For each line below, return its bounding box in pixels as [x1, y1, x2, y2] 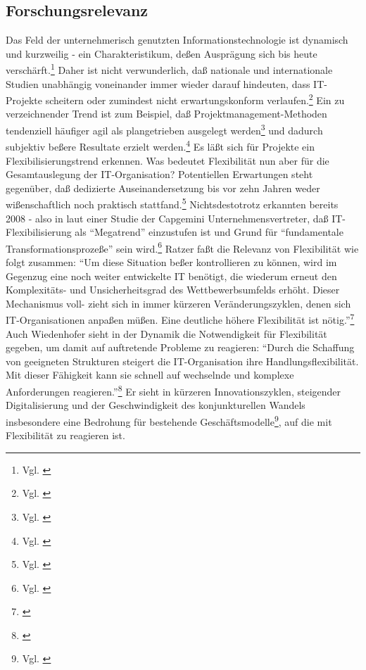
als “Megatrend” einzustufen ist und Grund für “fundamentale [75, 225, 343, 239]
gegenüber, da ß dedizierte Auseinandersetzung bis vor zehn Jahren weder [6, 180, 320, 195]
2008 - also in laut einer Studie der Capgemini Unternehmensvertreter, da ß [6, 210, 329, 225]
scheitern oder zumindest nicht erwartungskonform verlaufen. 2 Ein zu [45, 91, 345, 107]
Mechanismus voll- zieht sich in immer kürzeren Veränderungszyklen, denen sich [6, 296, 351, 310]
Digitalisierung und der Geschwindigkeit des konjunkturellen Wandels [6, 398, 305, 412]
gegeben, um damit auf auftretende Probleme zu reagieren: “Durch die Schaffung [6, 340, 355, 355]
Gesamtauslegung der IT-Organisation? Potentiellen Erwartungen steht [6, 167, 313, 182]
